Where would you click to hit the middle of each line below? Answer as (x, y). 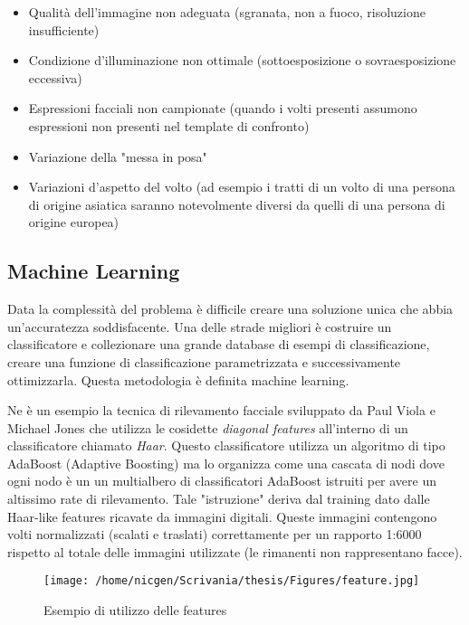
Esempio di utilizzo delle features (135, 610)
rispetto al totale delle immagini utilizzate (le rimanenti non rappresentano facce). (235, 551)
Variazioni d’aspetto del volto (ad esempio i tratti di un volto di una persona (242, 187)
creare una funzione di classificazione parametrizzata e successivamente (204, 361)
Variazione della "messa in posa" (118, 156)
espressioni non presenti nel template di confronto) (169, 125)
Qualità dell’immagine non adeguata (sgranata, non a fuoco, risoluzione (227, 12)
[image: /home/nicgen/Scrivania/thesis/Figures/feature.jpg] (232, 581)
